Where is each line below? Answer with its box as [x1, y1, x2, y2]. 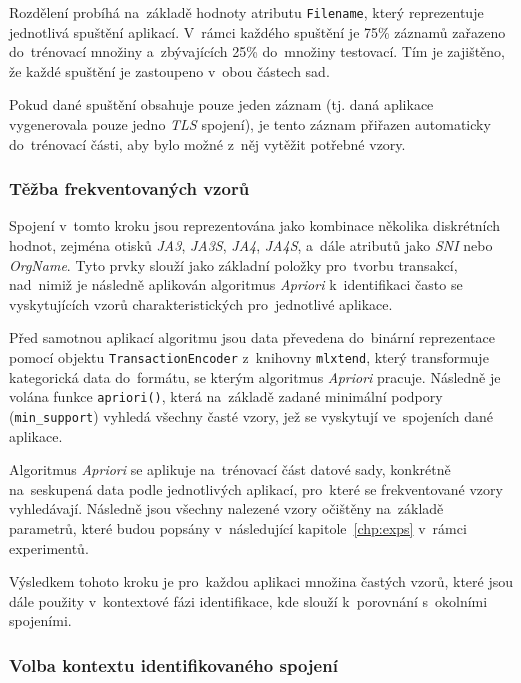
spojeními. [9, 610, 72, 631]
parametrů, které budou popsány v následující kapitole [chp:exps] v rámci [9, 517, 467, 538]
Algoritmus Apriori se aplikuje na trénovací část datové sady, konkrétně [9, 459, 451, 480]
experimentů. [9, 537, 89, 558]
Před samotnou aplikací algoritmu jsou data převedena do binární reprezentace [9, 327, 495, 348]
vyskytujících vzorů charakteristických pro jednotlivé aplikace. [9, 293, 393, 314]
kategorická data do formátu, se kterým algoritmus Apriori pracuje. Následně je [9, 366, 501, 387]
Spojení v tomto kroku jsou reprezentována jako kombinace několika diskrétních [9, 215, 501, 236]
